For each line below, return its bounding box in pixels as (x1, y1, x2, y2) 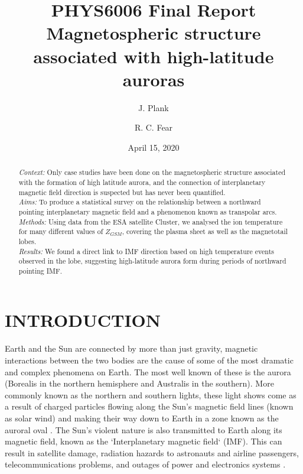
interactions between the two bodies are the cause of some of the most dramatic (5, 354, 294, 366)
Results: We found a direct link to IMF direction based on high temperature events (18, 246, 274, 256)
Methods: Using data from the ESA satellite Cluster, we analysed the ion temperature (18, 216, 283, 226)
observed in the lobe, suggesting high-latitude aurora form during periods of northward (18, 256, 286, 266)
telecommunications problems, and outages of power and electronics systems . (5, 458, 286, 470)
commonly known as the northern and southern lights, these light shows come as (5, 388, 297, 401)
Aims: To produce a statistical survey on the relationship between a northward (18, 197, 261, 207)
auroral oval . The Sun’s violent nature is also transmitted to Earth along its (5, 423, 282, 436)
